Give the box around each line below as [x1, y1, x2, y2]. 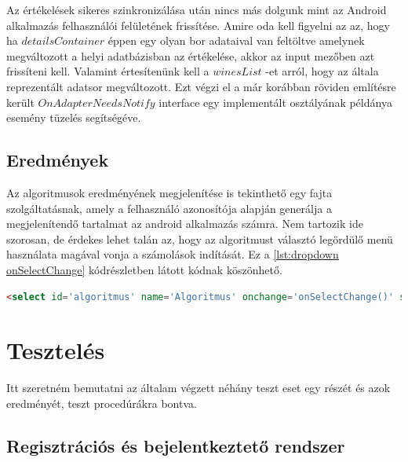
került [6, 93, 35, 110]
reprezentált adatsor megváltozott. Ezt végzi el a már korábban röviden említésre [6, 78, 396, 94]
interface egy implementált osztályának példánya [158, 93, 392, 110]
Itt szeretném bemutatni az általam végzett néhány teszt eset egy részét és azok [6, 379, 391, 396]
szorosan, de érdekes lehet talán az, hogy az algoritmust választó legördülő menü [6, 230, 393, 247]
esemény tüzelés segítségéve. [6, 109, 141, 126]
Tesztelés [6, 334, 105, 366]
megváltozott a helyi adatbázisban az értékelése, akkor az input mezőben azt [6, 47, 375, 64]
